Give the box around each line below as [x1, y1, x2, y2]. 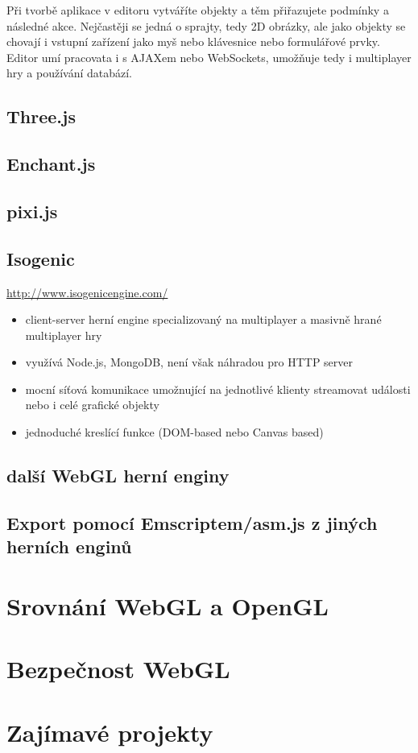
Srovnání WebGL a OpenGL [6, 589, 329, 622]
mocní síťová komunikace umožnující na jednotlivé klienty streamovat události [25, 380, 411, 397]
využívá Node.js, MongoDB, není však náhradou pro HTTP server [25, 354, 354, 370]
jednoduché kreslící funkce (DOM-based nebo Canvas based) [25, 424, 324, 441]
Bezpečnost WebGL [6, 652, 230, 685]
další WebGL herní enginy [6, 463, 230, 488]
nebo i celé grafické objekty [25, 396, 159, 413]
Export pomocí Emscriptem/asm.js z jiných [6, 510, 378, 535]
